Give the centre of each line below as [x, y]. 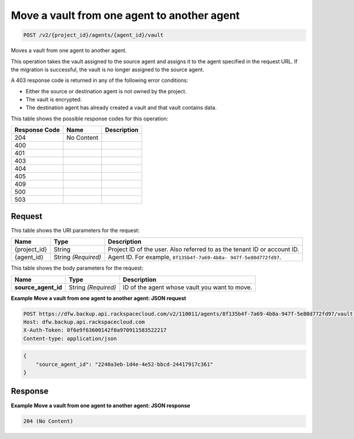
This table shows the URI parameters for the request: [75, 230]
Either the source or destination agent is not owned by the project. [106, 91]
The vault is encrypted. [54, 100]
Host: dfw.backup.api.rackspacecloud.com [84, 322]
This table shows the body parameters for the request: [77, 268]
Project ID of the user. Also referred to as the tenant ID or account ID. [203, 250]
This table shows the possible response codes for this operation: [90, 119]
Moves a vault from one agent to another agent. [69, 51]
